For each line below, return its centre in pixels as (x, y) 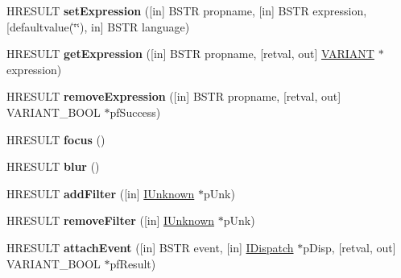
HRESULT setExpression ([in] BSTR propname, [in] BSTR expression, (187, 10)
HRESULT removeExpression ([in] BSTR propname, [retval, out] (174, 96)
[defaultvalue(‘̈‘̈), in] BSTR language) (98, 26)
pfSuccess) (135, 112)
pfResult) (133, 263)
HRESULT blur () (53, 166)
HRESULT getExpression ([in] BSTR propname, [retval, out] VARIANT (190, 54)
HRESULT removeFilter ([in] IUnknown (111, 220)
